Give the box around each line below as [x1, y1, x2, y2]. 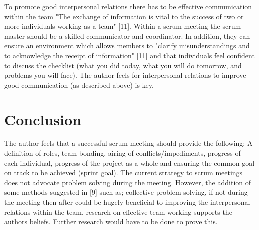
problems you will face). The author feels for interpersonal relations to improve [4, 70, 246, 80]
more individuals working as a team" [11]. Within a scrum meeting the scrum [4, 21, 241, 31]
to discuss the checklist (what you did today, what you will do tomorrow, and [4, 60, 242, 70]
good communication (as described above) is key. [4, 79, 154, 90]
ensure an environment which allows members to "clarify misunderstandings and [4, 40, 250, 51]
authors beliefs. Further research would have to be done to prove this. [4, 216, 218, 227]
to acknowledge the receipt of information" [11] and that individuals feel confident [4, 50, 255, 60]
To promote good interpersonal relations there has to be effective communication [4, 1, 252, 11]
